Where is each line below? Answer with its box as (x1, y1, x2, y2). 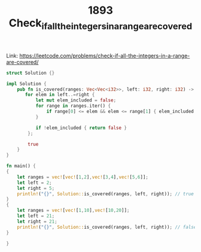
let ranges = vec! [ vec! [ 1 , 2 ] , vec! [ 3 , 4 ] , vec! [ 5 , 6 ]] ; (17, 174, 148, 180)
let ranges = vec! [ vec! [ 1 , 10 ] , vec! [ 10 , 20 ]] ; (17, 207, 130, 214)
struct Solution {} (6, 70, 55, 76)
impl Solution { (6, 81, 47, 87)
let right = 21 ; (17, 219, 58, 225)
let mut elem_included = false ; (35, 97, 117, 103)
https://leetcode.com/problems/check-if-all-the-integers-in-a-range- (19, 52, 190, 59)
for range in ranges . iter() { (35, 103, 111, 109)
